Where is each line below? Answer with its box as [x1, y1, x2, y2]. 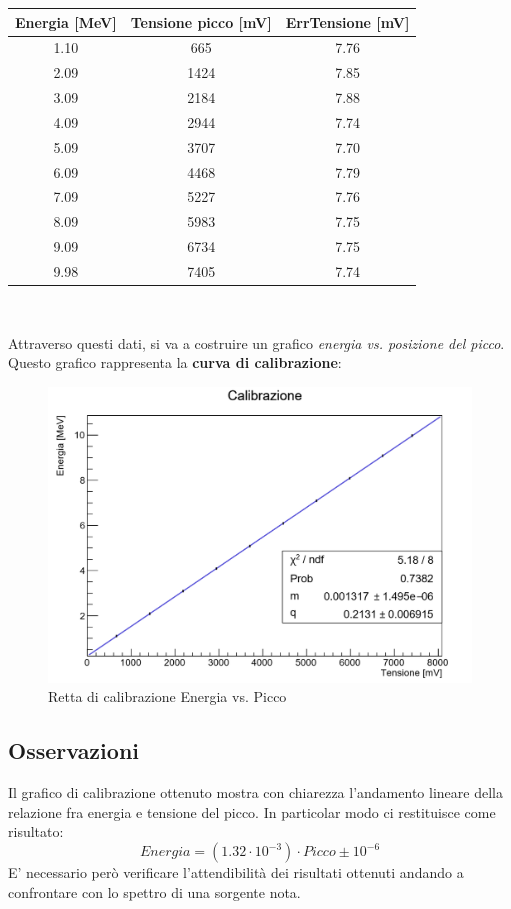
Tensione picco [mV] [130, 11, 272, 32]
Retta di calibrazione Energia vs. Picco [48, 686, 287, 707]
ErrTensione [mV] [285, 11, 410, 32]
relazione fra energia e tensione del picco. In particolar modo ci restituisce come [8, 801, 496, 822]
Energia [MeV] [15, 11, 117, 32]
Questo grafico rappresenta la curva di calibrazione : [8, 352, 342, 373]
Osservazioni [8, 735, 139, 766]
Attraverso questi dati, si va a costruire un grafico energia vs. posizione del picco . [8, 332, 505, 353]
